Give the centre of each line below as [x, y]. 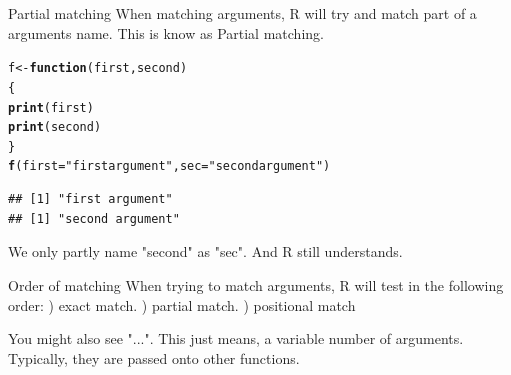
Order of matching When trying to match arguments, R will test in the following [256, 284]
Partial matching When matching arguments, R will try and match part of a [242, 13]
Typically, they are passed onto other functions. [154, 357]
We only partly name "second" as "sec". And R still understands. [205, 251]
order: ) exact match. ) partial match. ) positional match [182, 304]
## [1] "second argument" [94, 218]
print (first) [51, 107]
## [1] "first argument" [90, 199]
